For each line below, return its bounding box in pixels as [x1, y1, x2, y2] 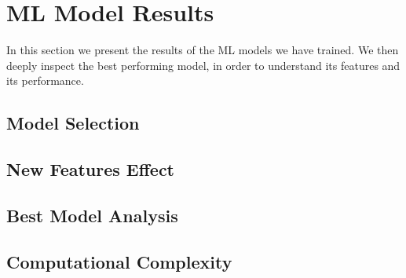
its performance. [6, 72, 84, 89]
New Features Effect [6, 157, 175, 181]
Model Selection [6, 111, 140, 135]
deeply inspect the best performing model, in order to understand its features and [6, 57, 401, 73]
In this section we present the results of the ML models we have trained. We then [6, 42, 399, 58]
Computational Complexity [6, 249, 232, 273]
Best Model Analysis [6, 203, 178, 227]
